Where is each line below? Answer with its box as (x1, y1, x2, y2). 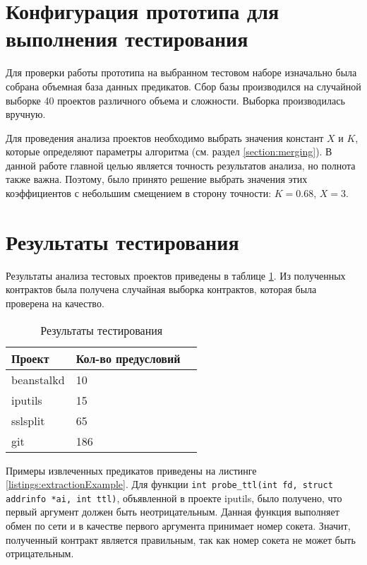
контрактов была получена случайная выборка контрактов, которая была (6, 282, 317, 297)
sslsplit (11, 412, 45, 429)
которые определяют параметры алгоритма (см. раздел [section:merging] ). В (6, 144, 332, 159)
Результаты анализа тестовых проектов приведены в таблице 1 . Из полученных (6, 268, 346, 282)
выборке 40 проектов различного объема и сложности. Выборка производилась (6, 93, 345, 107)
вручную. (6, 107, 46, 121)
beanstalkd (11, 371, 65, 388)
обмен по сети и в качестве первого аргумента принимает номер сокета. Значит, (6, 518, 351, 533)
